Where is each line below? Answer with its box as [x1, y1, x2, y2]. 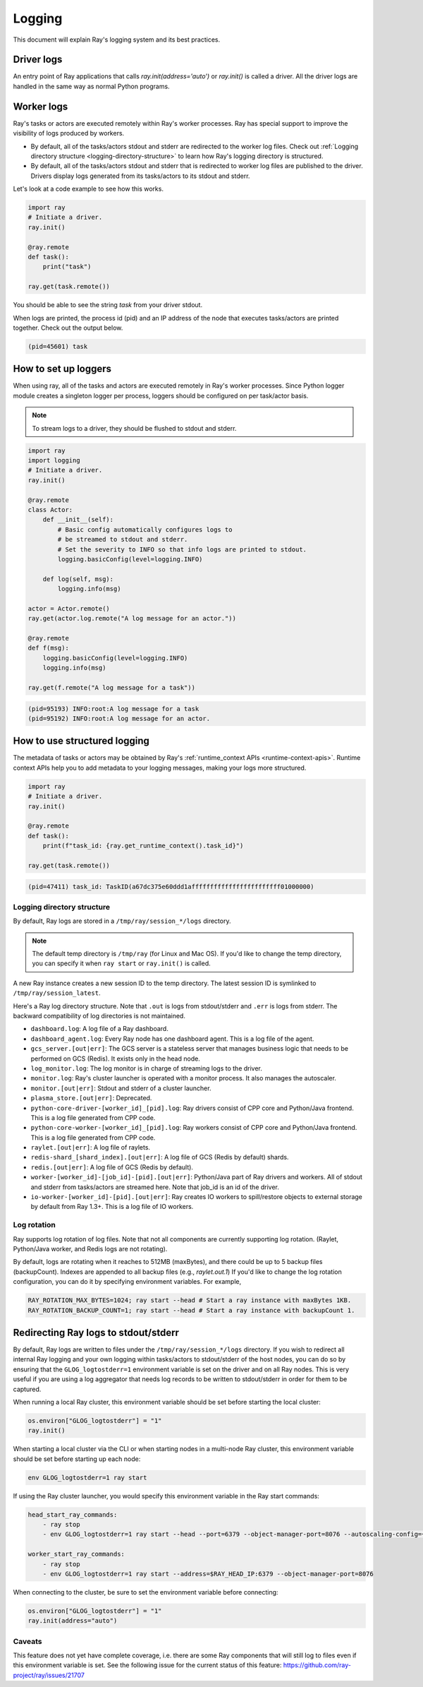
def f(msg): [27, 644, 70, 652]
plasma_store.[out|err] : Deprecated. [30, 1094, 152, 1102]
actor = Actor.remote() [27, 604, 111, 612]
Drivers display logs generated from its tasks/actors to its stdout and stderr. [30, 172, 250, 180]
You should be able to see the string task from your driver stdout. [13, 301, 203, 309]
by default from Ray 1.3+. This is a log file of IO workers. [30, 1203, 194, 1211]
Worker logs [13, 100, 68, 112]
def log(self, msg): [42, 575, 114, 583]
